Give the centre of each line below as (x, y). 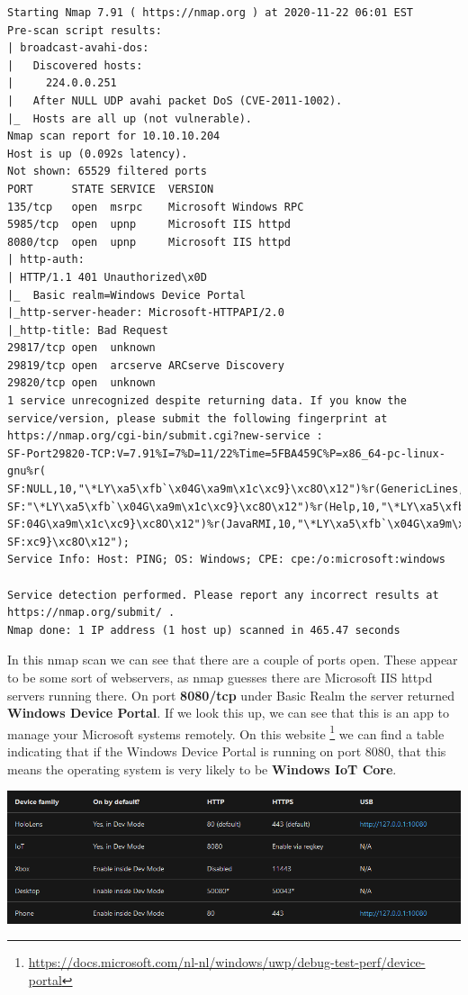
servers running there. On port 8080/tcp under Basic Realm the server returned (231, 695)
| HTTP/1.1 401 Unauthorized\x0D (107, 277)
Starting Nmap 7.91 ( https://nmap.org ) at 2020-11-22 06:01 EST (211, 13)
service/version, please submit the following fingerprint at (198, 418)
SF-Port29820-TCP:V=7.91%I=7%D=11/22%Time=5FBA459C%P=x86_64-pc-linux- (226, 453)
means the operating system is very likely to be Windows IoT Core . (202, 769)
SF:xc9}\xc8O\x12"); (69, 542)
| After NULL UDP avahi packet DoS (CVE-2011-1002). (175, 100)
